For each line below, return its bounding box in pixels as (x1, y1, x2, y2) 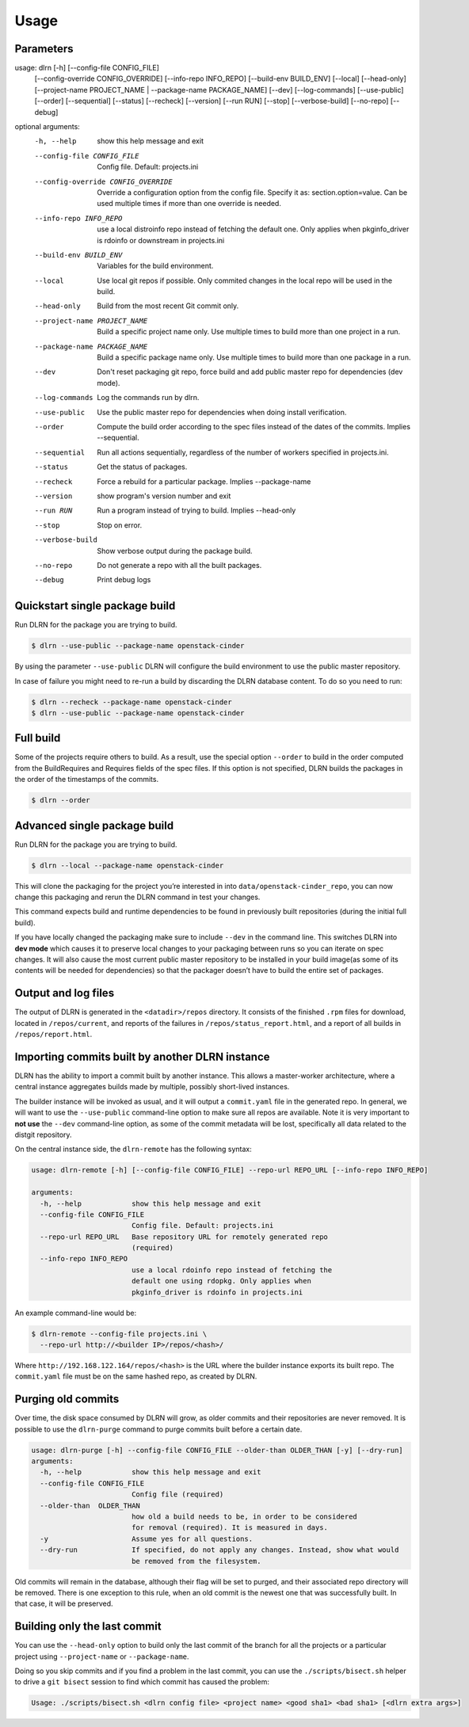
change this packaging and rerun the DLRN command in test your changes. (14, 892, 261, 902)
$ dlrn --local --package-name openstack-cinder (31, 860, 224, 870)
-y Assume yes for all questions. (40, 1534, 254, 1543)
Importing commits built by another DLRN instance (14, 1050, 270, 1063)
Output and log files (14, 986, 115, 1000)
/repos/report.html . (14, 1030, 93, 1039)
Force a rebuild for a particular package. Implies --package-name (97, 476, 311, 486)
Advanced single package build (14, 818, 174, 832)
